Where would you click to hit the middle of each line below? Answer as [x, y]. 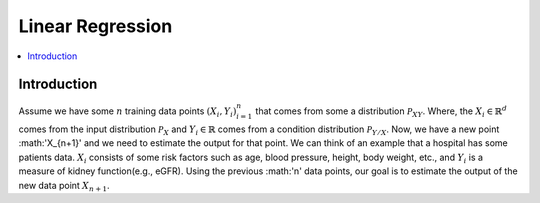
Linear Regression [95, 26]
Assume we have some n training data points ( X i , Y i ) [127, 112]
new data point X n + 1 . [64, 186]
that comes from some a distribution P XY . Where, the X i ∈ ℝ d [381, 112]
